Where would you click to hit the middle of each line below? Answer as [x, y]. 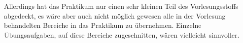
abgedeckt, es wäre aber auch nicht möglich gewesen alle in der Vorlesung [115, 15]
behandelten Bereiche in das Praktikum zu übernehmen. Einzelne [103, 25]
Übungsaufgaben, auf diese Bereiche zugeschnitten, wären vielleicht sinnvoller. [122, 34]
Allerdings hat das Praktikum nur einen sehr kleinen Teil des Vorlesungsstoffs [121, 6]
